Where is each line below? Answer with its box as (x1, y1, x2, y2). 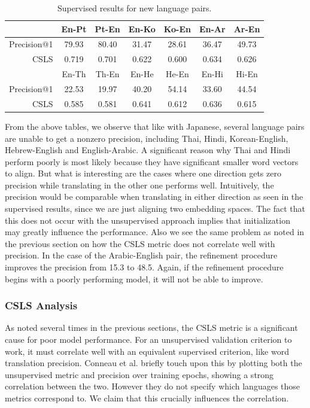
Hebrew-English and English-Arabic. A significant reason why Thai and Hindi (5, 144, 291, 156)
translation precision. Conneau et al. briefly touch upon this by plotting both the (5, 357, 302, 369)
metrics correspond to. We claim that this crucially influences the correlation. (5, 392, 289, 404)
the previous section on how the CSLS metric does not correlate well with (5, 237, 275, 249)
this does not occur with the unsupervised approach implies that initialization (5, 214, 290, 226)
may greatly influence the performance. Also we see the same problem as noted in (5, 226, 305, 238)
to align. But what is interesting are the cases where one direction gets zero (5, 167, 281, 179)
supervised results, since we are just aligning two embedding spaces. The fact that (5, 202, 305, 215)
